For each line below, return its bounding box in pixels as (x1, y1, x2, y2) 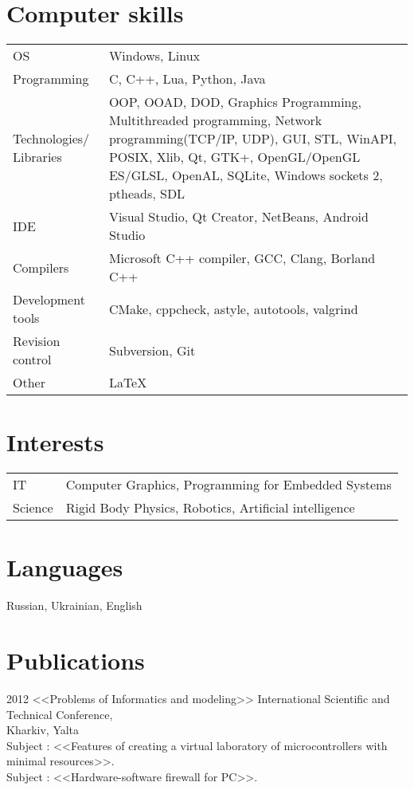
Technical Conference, (6, 705, 113, 722)
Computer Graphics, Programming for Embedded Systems (65, 475, 392, 494)
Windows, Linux (108, 46, 201, 65)
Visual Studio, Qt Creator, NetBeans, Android (108, 207, 369, 226)
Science (13, 498, 53, 517)
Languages (6, 551, 123, 584)
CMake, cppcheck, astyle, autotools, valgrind (108, 299, 358, 318)
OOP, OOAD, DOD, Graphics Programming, (108, 92, 361, 112)
